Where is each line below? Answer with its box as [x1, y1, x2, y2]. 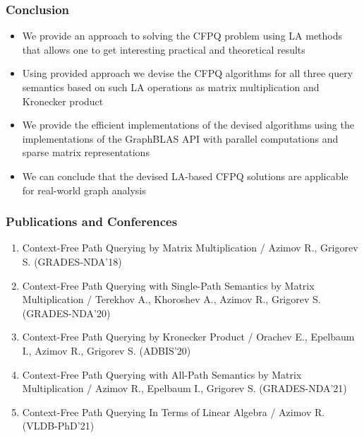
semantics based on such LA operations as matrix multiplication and [22, 80, 320, 94]
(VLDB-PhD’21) [22, 418, 95, 433]
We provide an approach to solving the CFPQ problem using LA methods [22, 28, 343, 43]
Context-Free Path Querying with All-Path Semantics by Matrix [22, 367, 302, 381]
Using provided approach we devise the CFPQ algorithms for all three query [22, 66, 353, 81]
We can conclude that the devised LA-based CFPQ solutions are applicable [22, 168, 348, 183]
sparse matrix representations [22, 145, 150, 160]
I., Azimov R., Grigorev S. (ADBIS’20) [22, 343, 191, 357]
